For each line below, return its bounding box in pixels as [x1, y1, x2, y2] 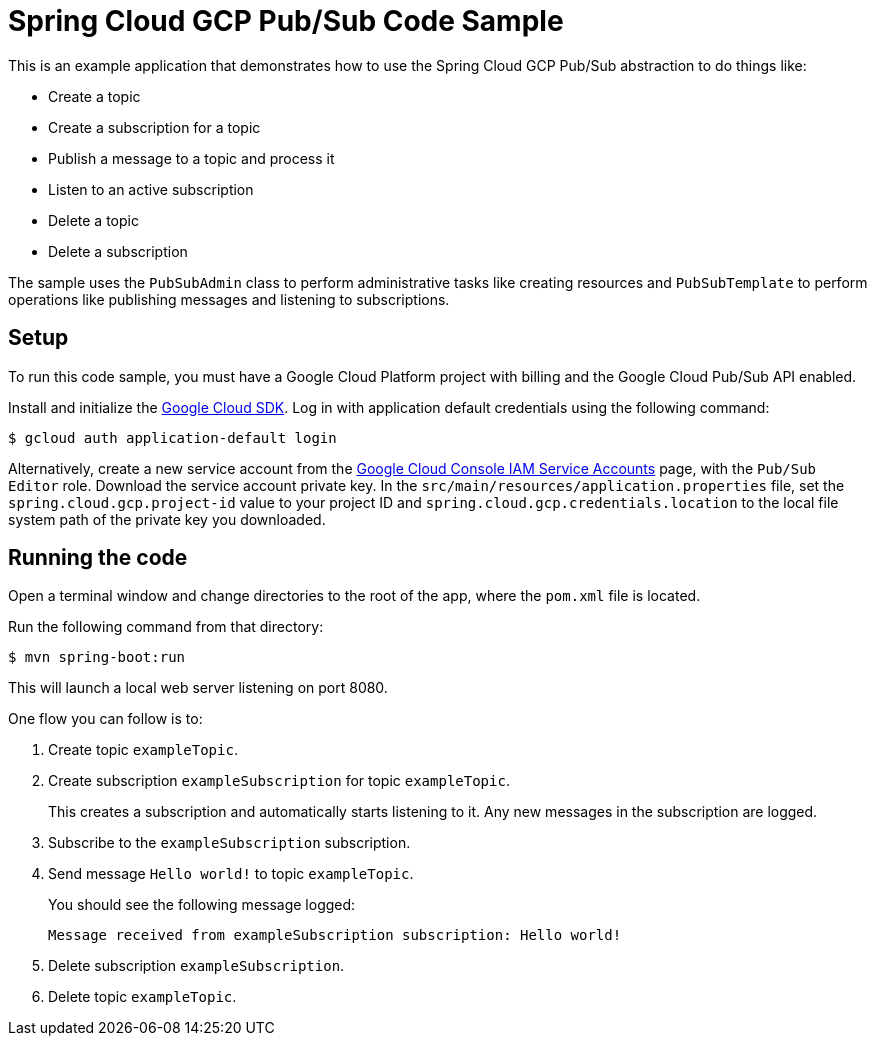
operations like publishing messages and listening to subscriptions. [8, 290, 450, 308]
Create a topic [48, 87, 141, 105]
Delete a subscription [48, 242, 188, 260]
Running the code [8, 545, 188, 571]
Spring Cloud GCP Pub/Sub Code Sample [8, 4, 564, 38]
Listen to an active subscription [48, 180, 254, 198]
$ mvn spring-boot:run [8, 649, 186, 666]
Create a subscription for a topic [48, 118, 261, 136]
